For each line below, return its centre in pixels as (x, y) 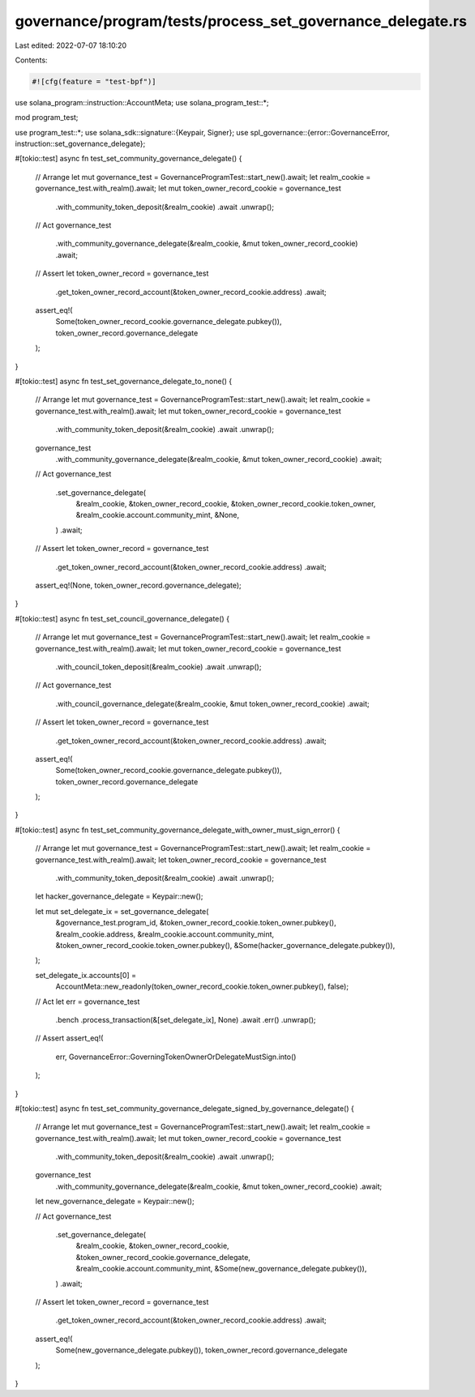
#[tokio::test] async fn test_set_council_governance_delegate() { (122, 618)
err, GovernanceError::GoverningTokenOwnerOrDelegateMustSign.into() (176, 1057)
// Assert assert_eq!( (69, 1038)
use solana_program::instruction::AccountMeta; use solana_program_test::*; (142, 102)
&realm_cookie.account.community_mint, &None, (157, 515)
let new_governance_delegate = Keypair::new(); (115, 1201)
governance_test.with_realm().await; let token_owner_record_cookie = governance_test (181, 860)
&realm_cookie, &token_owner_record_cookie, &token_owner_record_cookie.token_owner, (226, 504)
